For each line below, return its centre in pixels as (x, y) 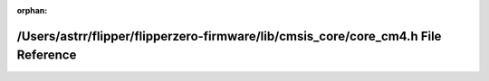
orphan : (32, 10)
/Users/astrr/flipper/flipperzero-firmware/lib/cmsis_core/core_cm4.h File (229, 36)
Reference (47, 55)
